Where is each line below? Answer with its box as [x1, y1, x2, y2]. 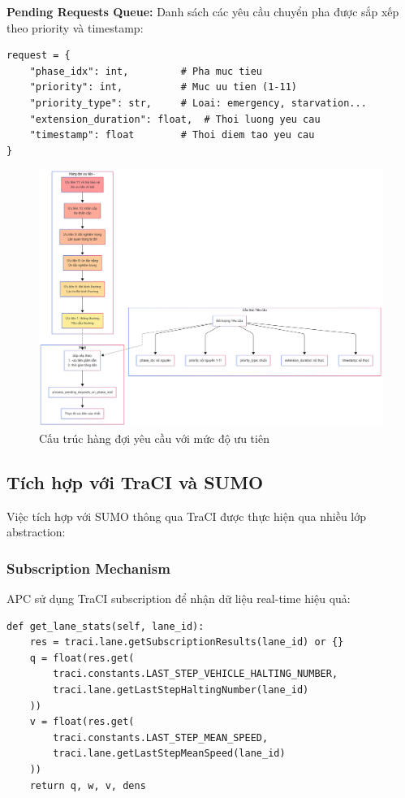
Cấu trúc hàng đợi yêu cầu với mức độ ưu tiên [39, 429, 269, 446]
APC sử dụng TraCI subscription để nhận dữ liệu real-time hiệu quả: [6, 590, 351, 607]
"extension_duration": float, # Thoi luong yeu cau [29, 113, 321, 125]
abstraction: [6, 523, 66, 540]
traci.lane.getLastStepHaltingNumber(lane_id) [53, 684, 309, 696]
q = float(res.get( [29, 652, 135, 664]
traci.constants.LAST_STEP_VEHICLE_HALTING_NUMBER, [53, 668, 338, 680]
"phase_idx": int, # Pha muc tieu [29, 65, 262, 77]
